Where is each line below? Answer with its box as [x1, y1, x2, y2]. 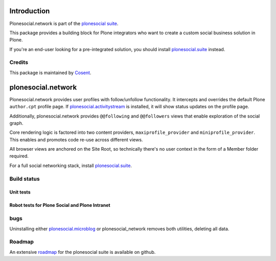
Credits [9, 59, 28, 66]
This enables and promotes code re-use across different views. [9, 136, 143, 143]
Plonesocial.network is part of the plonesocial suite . [9, 20, 119, 27]
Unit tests [9, 189, 31, 195]
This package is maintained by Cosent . [9, 69, 91, 76]
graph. [9, 120, 24, 126]
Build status [9, 175, 40, 182]
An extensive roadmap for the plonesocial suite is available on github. [9, 249, 156, 255]
